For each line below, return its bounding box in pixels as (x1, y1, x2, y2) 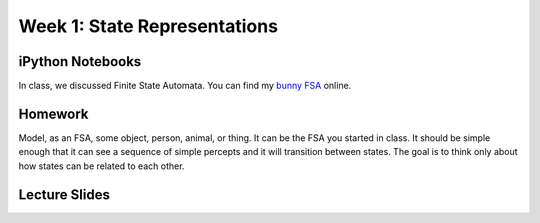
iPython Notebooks (18, 53, 142, 70)
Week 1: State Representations (18, 15, 279, 37)
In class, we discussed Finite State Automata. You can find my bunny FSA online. (18, 80, 352, 92)
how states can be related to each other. (18, 160, 185, 172)
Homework (18, 105, 89, 122)
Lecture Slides (18, 186, 110, 203)
